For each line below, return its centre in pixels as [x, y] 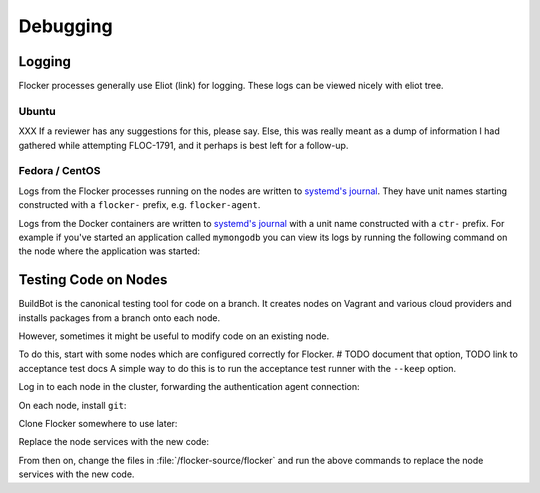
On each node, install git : [72, 405]
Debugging [66, 26]
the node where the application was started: [109, 251]
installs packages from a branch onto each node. [119, 317]
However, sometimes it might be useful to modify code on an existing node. [174, 336]
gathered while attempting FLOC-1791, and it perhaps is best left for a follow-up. [183, 145]
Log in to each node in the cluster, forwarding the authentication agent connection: [189, 387]
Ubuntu [37, 111]
